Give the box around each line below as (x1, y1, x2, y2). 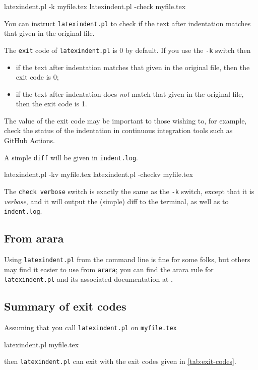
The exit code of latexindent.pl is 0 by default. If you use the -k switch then (4, 44, 251, 55)
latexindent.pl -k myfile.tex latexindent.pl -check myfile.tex (4, 1, 186, 11)
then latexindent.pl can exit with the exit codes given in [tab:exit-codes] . (4, 356, 236, 366)
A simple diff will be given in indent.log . (4, 152, 138, 162)
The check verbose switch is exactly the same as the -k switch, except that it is (4, 186, 254, 196)
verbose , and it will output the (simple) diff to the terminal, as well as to (4, 196, 229, 206)
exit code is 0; (16, 72, 59, 82)
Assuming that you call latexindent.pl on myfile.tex (4, 322, 177, 333)
